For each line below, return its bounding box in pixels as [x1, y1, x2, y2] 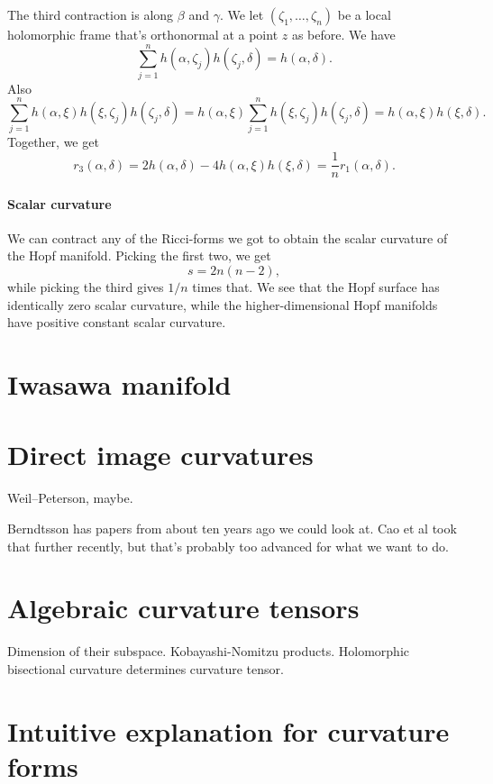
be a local [337, 5, 391, 23]
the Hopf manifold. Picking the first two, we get [7, 246, 271, 265]
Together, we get [7, 132, 99, 151]
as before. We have [291, 25, 396, 43]
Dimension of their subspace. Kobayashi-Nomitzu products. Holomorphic [7, 642, 409, 661]
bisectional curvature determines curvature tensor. [7, 659, 284, 678]
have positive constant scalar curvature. [7, 313, 226, 332]
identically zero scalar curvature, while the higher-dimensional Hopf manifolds [7, 295, 438, 314]
